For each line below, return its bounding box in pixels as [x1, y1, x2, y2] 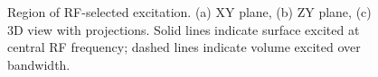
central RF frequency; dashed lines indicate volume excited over [7, 38, 361, 56]
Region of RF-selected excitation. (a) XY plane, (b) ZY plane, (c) [7, 3, 372, 21]
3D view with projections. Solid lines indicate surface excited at [7, 20, 360, 38]
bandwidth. [7, 55, 71, 73]
